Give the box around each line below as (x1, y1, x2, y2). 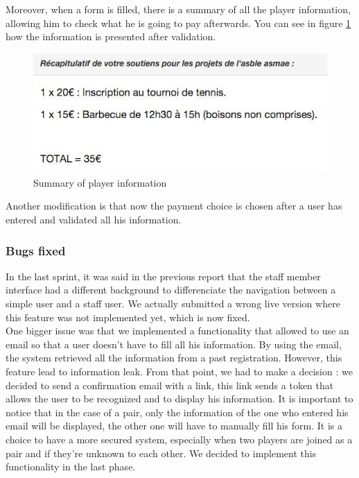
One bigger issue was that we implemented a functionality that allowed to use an (6, 323, 349, 338)
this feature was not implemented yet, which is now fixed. (6, 309, 250, 324)
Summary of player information (33, 175, 167, 189)
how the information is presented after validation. (6, 29, 216, 44)
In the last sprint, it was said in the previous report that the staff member (6, 268, 321, 283)
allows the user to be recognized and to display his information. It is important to (6, 391, 353, 406)
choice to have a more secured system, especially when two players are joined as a (6, 432, 353, 446)
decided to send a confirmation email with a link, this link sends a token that (6, 377, 334, 392)
